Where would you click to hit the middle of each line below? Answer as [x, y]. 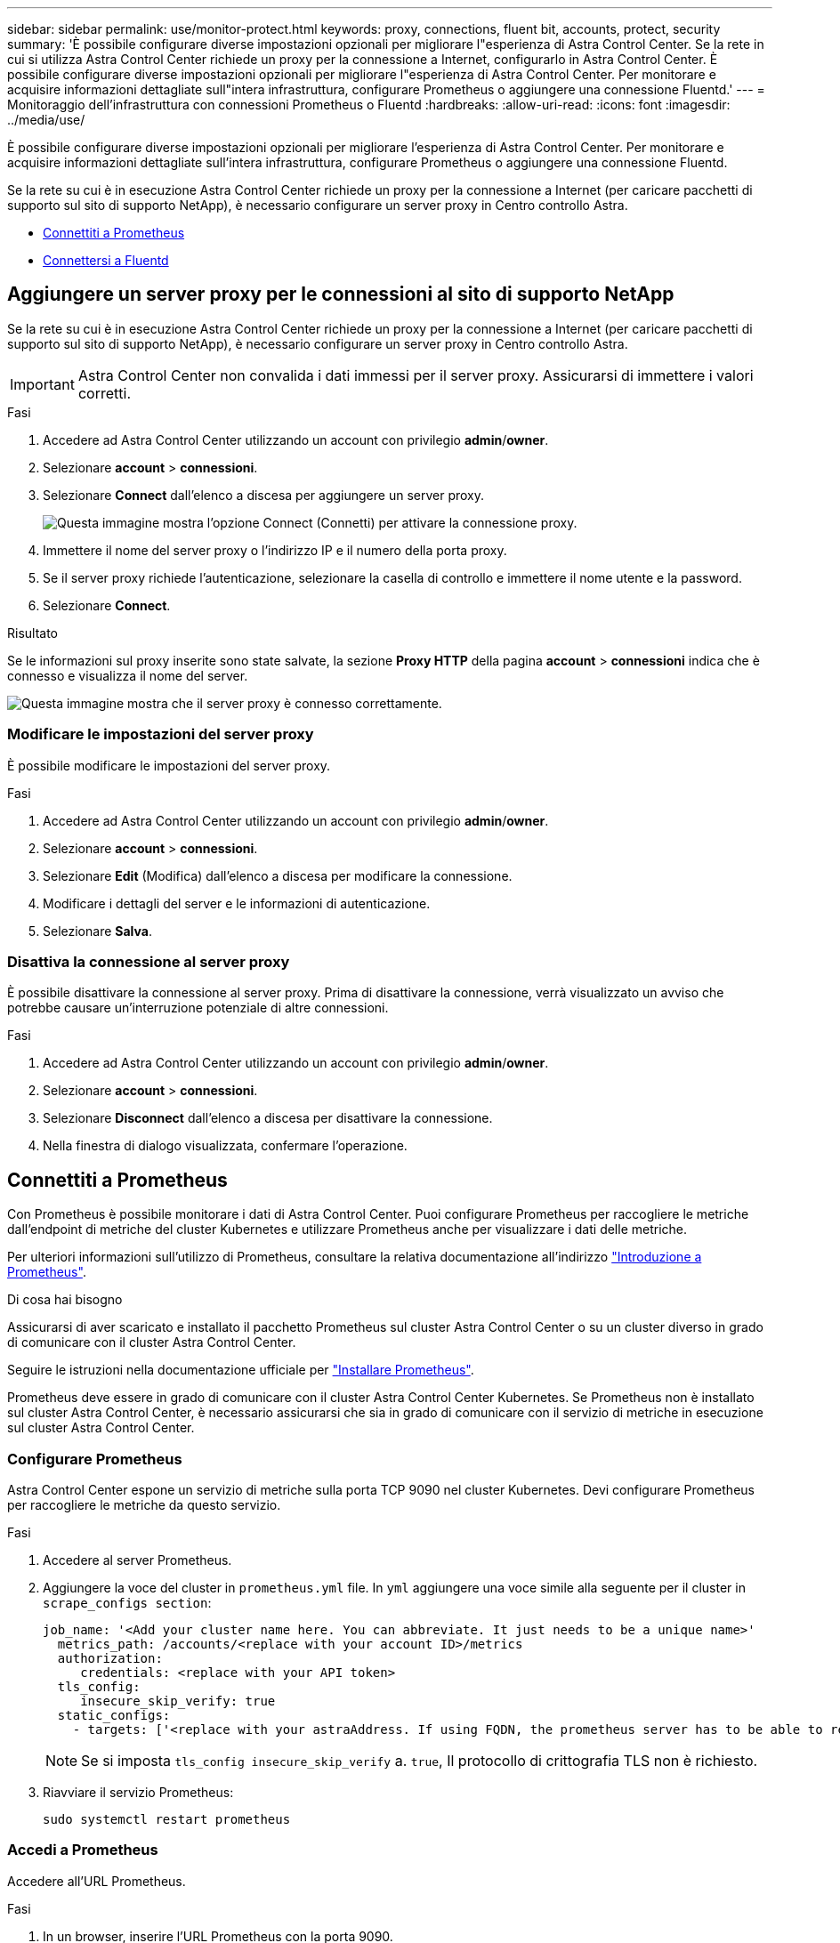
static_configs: [114, 1715]
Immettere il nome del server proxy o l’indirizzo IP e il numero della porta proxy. [275, 550]
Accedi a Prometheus [83, 1850]
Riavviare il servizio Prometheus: [138, 1792]
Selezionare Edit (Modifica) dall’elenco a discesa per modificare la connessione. [278, 875]
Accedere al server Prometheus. [137, 1560]
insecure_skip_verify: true [178, 1701]
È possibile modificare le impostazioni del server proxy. [169, 765]
